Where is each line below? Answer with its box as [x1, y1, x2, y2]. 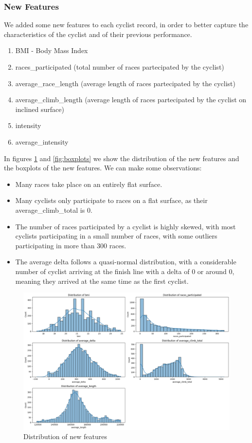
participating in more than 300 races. [15, 240, 126, 250]
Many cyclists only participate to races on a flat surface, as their [15, 195, 208, 205]
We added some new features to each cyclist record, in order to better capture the [4, 19, 249, 30]
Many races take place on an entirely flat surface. [15, 179, 162, 189]
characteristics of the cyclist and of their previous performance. [4, 29, 192, 39]
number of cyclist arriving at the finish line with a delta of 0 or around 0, [15, 266, 234, 276]
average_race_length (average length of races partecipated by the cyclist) [15, 78, 235, 88]
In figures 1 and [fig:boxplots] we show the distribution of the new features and [4, 153, 239, 163]
